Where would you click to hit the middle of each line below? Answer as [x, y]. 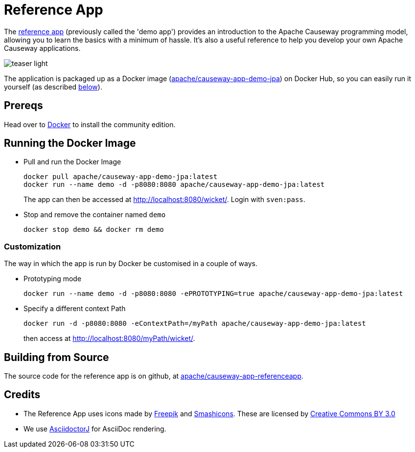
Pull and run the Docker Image [72, 162]
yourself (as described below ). [53, 87]
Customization [33, 246]
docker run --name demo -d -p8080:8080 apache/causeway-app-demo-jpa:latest [174, 185]
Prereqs [23, 106]
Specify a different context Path [75, 309]
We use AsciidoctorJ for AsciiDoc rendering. [95, 429]
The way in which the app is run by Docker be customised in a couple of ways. [131, 264]
